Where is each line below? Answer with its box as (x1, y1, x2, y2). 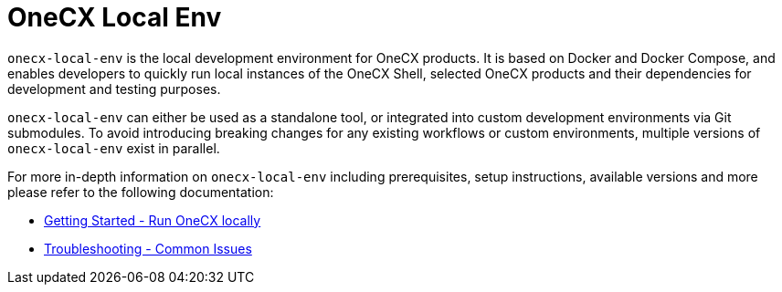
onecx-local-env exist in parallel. (7, 140, 220, 156)
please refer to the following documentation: (7, 183, 274, 200)
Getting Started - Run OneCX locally (44, 212, 261, 228)
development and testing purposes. (7, 80, 221, 97)
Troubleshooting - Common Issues (44, 240, 252, 256)
